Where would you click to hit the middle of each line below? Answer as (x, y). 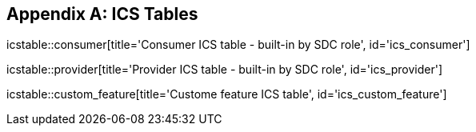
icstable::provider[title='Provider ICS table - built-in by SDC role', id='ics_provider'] (224, 70)
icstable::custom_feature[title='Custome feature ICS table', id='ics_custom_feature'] (227, 94)
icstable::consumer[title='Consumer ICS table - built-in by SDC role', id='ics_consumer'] (238, 45)
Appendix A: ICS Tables (102, 14)
